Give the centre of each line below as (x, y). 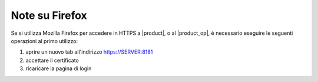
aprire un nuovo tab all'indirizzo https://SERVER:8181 (89, 52)
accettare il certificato (52, 60)
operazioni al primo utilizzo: (44, 41)
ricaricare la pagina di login (59, 68)
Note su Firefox (49, 15)
